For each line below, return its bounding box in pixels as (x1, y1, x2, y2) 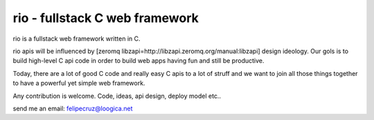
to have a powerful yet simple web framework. (12, 79, 145, 88)
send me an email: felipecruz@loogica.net (12, 104, 133, 112)
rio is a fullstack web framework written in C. (12, 34, 141, 43)
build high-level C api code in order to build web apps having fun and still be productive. (12, 57, 265, 65)
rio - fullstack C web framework (12, 10, 199, 26)
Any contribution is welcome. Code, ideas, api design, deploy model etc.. (12, 92, 222, 100)
